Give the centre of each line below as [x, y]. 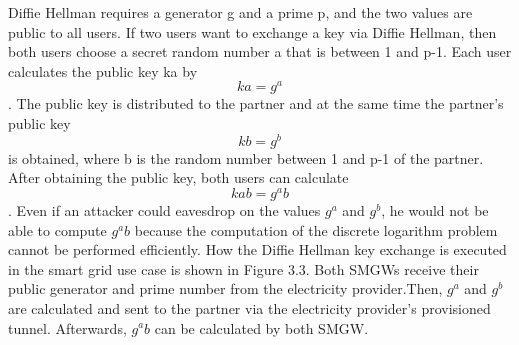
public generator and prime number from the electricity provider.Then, [225, 288]
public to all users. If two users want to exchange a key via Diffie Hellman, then [252, 31]
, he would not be [435, 209]
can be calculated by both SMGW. [261, 327]
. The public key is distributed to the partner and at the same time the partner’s [256, 103]
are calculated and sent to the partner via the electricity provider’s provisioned [249, 307]
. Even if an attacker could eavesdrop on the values [164, 209]
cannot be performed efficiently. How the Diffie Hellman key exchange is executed [257, 249]
